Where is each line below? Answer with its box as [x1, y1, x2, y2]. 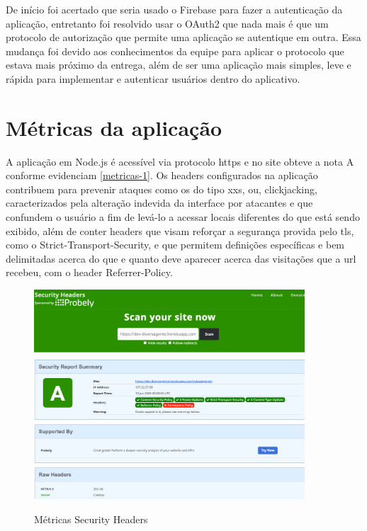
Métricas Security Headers [34, 511, 148, 526]
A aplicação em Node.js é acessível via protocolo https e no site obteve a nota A [6, 154, 354, 169]
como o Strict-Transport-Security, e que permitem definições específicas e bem [6, 237, 345, 252]
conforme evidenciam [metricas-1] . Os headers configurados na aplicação [6, 168, 318, 183]
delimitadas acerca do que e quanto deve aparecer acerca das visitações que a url [6, 251, 356, 265]
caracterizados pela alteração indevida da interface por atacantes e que [6, 195, 313, 210]
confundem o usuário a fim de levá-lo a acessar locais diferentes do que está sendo [6, 210, 360, 224]
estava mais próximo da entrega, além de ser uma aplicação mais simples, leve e [6, 57, 351, 72]
